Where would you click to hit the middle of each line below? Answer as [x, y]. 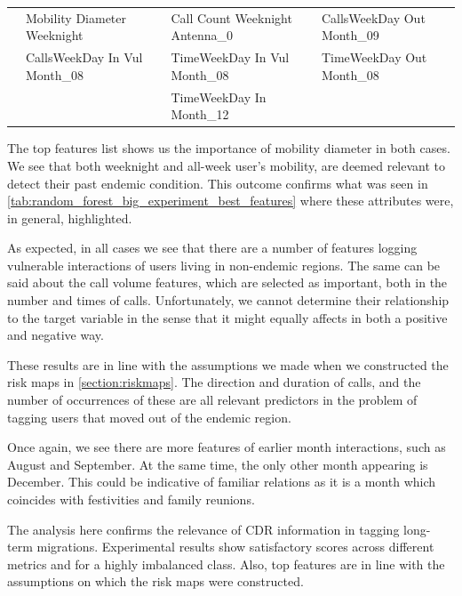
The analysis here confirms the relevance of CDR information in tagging [203, 529]
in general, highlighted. [70, 217]
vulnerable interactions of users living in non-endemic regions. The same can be [224, 265]
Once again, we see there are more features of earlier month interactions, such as [227, 447]
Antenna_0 [202, 35]
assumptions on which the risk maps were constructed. [155, 581]
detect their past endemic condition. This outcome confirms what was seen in [218, 183]
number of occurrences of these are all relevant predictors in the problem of [212, 400]
